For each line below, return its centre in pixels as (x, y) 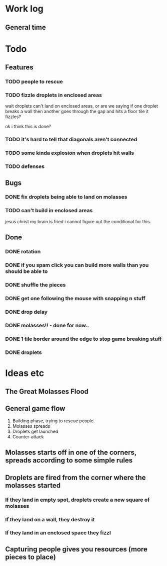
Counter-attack (28, 437)
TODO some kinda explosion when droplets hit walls (70, 153)
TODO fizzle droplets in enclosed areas (54, 95)
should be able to (26, 271)
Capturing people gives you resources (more (76, 549)
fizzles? (13, 117)
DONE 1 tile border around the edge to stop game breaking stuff (83, 339)
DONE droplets (23, 352)
